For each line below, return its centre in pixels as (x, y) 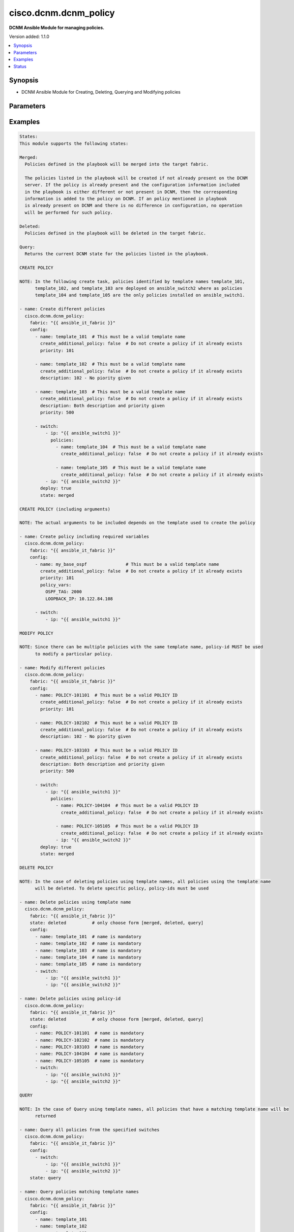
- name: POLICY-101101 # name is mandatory (90, 1033)
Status (20, 66)
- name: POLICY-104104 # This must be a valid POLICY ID (127, 805)
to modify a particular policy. (74, 654)
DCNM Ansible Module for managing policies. (57, 28)
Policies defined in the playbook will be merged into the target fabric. (117, 164)
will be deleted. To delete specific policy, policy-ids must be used (122, 888)
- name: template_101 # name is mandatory (88, 937)
